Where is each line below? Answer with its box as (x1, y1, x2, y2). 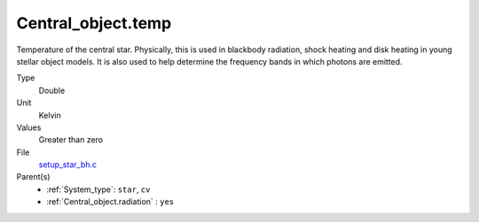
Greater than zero (38, 134, 104, 145)
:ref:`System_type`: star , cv (46, 184, 151, 195)
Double (38, 85, 66, 96)
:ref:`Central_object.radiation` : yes (46, 196, 175, 207)
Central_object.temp (16, 13, 172, 33)
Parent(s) (16, 172, 51, 182)
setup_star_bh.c (38, 159, 98, 170)
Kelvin (38, 110, 62, 120)
